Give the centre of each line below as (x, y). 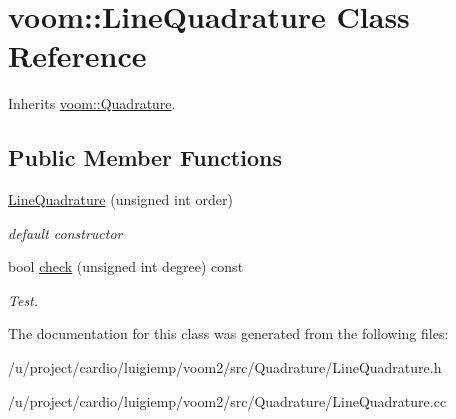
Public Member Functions (145, 157)
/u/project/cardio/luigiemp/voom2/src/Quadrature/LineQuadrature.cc (227, 400)
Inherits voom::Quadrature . (92, 103)
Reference (77, 55)
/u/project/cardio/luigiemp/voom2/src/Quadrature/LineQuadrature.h (225, 367)
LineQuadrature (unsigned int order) (120, 199)
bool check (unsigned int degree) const (126, 266)
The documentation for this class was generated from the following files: (228, 333)
